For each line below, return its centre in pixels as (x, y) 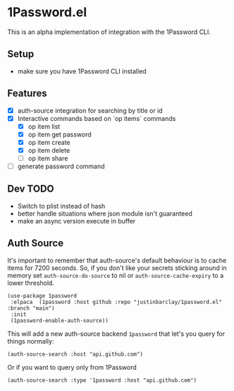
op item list (44, 126)
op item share (48, 158)
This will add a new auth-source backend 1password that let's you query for (116, 334)
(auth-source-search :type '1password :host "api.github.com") (102, 380)
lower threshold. (31, 283)
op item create (49, 142)
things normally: (31, 341)
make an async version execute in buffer (76, 221)
